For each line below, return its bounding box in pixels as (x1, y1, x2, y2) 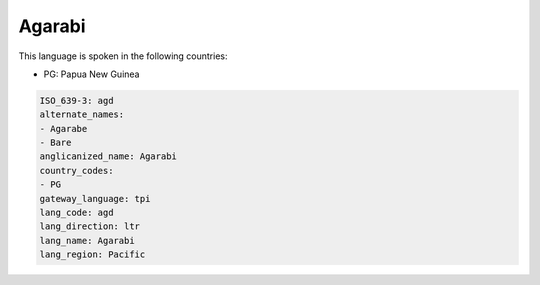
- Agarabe (39, 123, 88, 134)
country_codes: (39, 165, 114, 176)
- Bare (39, 137, 72, 149)
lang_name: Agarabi (39, 235, 135, 246)
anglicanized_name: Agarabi (39, 151, 177, 162)
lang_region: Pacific (39, 249, 146, 260)
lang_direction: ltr (39, 221, 140, 232)
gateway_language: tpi (39, 193, 151, 204)
